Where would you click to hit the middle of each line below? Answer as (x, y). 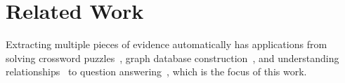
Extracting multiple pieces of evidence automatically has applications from (167, 44)
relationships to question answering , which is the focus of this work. (156, 71)
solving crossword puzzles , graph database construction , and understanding (172, 58)
